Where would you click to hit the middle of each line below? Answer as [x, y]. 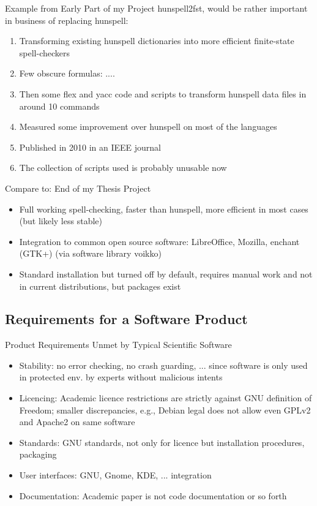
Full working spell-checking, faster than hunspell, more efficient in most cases [164, 209]
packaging [38, 454]
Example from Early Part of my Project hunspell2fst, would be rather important [156, 8]
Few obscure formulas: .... [67, 73]
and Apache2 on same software [77, 422]
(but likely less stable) [61, 221]
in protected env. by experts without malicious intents [121, 377]
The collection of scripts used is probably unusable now [123, 168]
